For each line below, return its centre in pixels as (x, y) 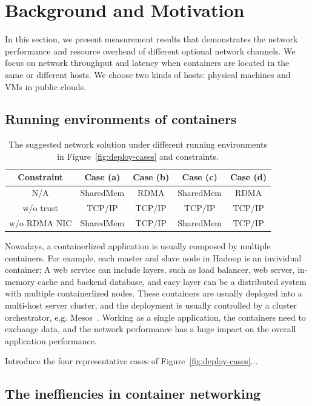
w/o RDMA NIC (41, 223)
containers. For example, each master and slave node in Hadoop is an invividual (153, 257)
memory (20, 281)
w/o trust (40, 208)
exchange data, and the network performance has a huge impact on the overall (151, 329)
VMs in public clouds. (45, 86)
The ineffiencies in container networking (133, 394)
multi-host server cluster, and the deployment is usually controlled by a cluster (151, 305)
